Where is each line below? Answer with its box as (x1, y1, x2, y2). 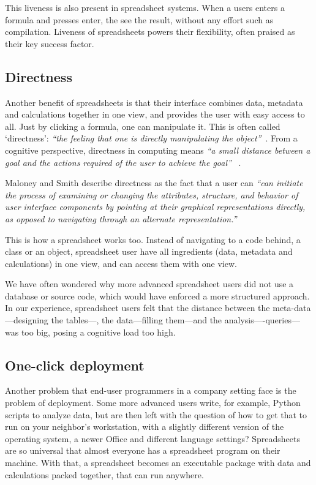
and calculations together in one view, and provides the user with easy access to (5, 108, 305, 121)
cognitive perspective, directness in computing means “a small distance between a (5, 143, 310, 156)
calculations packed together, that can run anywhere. (5, 468, 204, 481)
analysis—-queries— (224, 314, 300, 326)
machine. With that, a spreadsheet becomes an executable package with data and (5, 456, 311, 469)
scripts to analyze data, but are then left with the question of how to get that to (5, 408, 307, 421)
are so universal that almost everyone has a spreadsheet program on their (5, 444, 280, 457)
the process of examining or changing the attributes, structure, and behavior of (5, 188, 298, 201)
